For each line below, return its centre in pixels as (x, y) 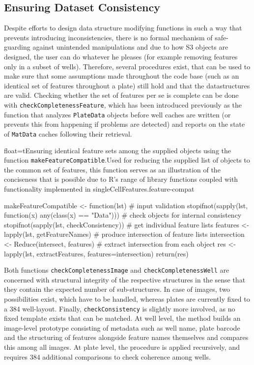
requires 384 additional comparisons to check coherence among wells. (107, 356)
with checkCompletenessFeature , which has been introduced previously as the (123, 104)
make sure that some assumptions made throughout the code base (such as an (122, 76)
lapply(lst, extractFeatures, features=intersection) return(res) (96, 253)
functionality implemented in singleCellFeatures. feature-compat (99, 188)
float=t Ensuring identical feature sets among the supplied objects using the (117, 150)
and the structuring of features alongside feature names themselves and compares (126, 337)
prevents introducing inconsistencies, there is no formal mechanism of (108, 37)
